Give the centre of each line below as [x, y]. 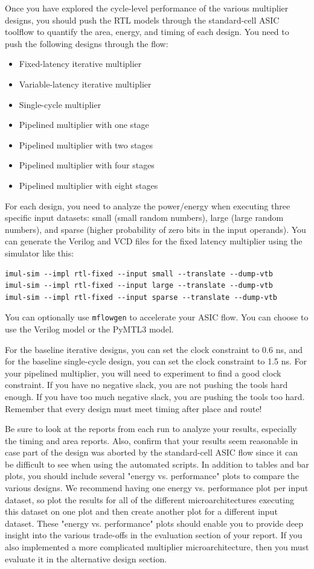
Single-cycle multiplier [60, 104]
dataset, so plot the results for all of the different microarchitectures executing [149, 499]
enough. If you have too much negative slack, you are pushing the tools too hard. [155, 396]
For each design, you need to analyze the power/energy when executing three [148, 205]
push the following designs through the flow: [87, 43]
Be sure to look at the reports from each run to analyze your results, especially [151, 429]
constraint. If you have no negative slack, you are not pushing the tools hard [146, 385]
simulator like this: [40, 253]
